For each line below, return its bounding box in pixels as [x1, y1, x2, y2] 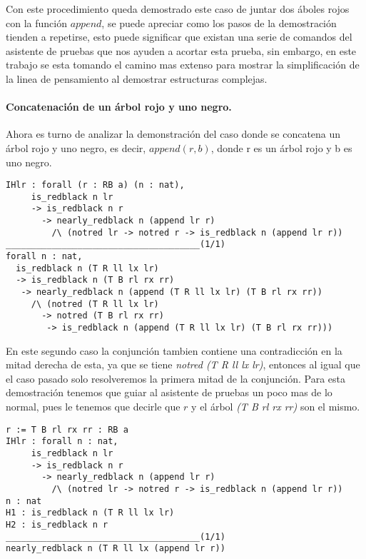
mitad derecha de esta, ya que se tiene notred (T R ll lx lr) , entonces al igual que [6, 357, 360, 372]
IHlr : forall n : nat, [6, 436, 118, 447]
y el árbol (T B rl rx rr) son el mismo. [191, 399, 360, 414]
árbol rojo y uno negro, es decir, [6, 140, 146, 155]
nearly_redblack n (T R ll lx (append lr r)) [6, 543, 225, 554]
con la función [6, 15, 67, 30]
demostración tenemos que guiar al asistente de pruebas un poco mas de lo [6, 385, 332, 400]
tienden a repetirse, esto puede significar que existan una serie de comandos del [6, 29, 352, 44]
